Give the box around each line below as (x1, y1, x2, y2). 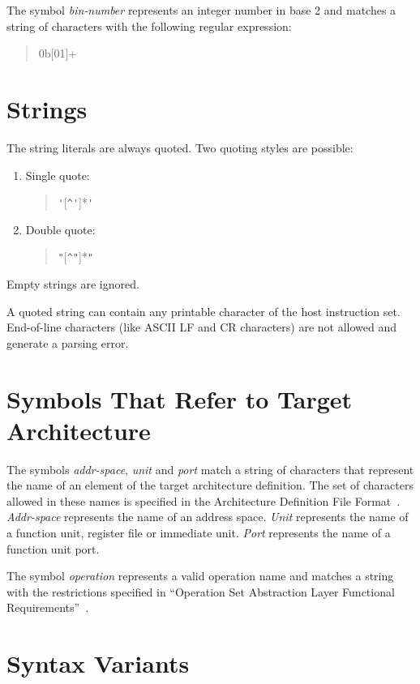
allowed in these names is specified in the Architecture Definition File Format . (6, 492, 401, 509)
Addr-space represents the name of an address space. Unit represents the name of (6, 508, 409, 525)
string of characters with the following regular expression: (6, 17, 292, 34)
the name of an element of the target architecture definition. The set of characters (6, 477, 414, 494)
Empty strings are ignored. (6, 276, 139, 292)
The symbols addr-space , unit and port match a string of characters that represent (6, 460, 414, 477)
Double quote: (25, 220, 96, 237)
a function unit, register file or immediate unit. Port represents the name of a (6, 524, 391, 541)
